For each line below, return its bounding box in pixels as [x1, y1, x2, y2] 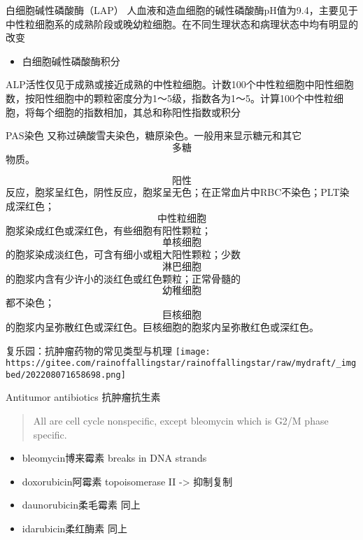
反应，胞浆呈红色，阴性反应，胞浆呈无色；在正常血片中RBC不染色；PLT [6, 185, 340, 199]
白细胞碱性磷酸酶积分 [22, 53, 120, 68]
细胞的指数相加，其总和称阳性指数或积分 [54, 104, 241, 119]
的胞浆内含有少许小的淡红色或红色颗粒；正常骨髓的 [6, 271, 241, 285]
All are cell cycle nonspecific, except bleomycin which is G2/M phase [33, 413, 329, 428]
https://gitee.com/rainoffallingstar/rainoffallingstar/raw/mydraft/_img [6, 358, 357, 369]
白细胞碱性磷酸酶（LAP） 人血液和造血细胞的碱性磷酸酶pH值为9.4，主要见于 [6, 3, 358, 17]
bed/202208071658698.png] [6, 369, 126, 380]
